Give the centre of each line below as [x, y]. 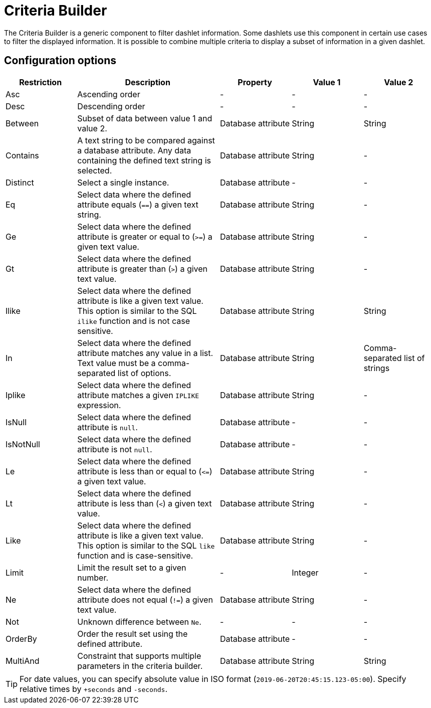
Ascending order [109, 94]
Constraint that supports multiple [139, 656]
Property [255, 82]
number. [93, 577]
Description [148, 82]
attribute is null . [107, 427]
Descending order [111, 106]
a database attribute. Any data [134, 150]
